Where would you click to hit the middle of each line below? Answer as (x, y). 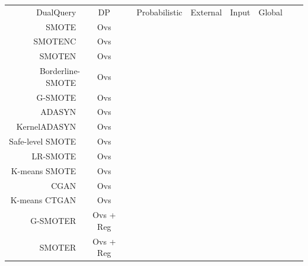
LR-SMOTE (54, 156)
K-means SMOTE (44, 170)
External (206, 12)
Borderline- (60, 71)
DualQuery (56, 12)
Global (270, 12)
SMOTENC (55, 41)
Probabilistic (159, 12)
